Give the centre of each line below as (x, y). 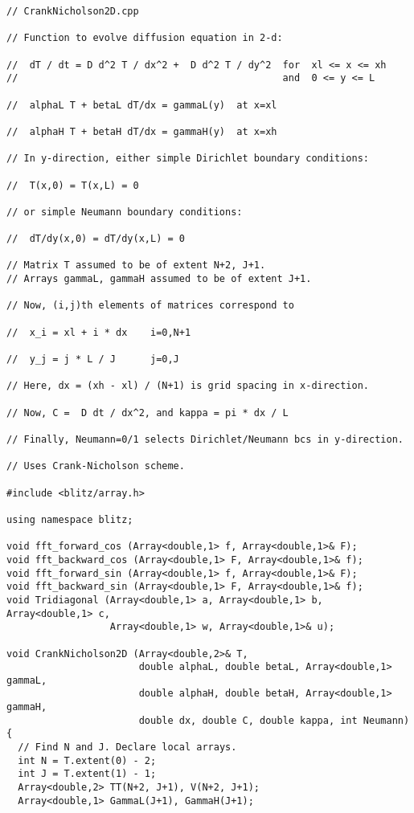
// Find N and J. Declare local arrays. (127, 748)
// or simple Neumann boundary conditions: (125, 212)
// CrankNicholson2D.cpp (73, 11)
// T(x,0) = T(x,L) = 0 (73, 185)
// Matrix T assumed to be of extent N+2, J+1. (136, 266)
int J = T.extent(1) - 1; (87, 774)
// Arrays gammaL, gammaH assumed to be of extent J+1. (159, 279)
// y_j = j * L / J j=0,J (93, 360)
